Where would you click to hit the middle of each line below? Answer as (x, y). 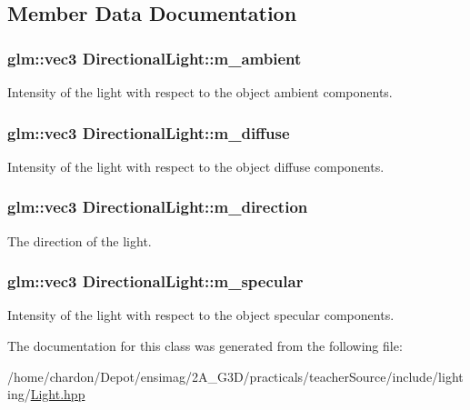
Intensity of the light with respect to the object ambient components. (200, 92)
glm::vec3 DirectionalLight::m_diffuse (149, 132)
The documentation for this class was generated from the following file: (205, 346)
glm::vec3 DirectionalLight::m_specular (155, 281)
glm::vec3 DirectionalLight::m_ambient (155, 58)
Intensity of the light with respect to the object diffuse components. (196, 166)
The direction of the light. (80, 240)
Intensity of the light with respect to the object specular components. (201, 315)
